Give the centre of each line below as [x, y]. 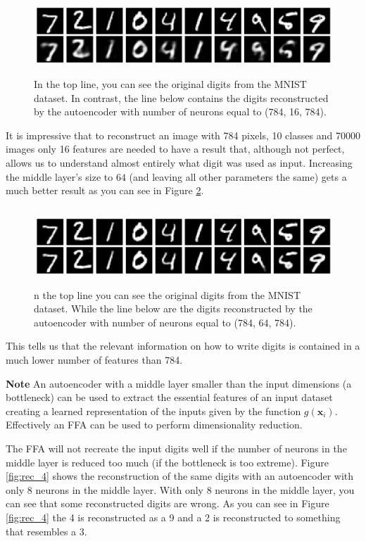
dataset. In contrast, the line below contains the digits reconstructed [181, 97]
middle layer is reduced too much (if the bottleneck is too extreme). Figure [167, 462]
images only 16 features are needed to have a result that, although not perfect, [175, 149]
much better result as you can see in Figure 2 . [105, 190]
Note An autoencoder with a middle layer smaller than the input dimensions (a [179, 383]
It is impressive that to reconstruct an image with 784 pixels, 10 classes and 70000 [183, 135]
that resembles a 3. [46, 531]
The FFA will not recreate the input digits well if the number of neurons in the [176, 448]
